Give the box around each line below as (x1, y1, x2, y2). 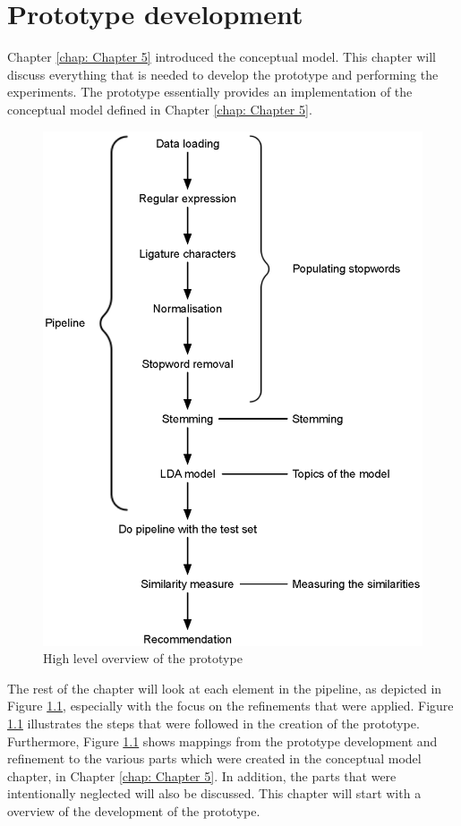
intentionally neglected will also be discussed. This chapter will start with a (7, 784, 422, 803)
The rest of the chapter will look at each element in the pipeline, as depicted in (7, 678, 442, 697)
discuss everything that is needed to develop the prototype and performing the (7, 64, 439, 83)
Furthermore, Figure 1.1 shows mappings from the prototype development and (7, 731, 438, 750)
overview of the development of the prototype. (7, 801, 260, 820)
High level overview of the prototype (43, 649, 243, 668)
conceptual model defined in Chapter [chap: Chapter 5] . (7, 99, 312, 118)
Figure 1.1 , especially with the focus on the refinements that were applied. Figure (7, 696, 454, 715)
